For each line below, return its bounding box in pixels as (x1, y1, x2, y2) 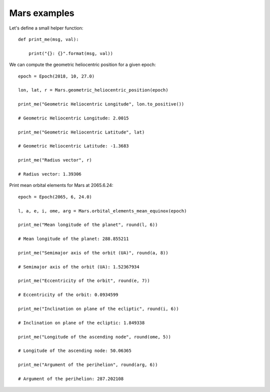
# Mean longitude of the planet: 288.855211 (18, 236, 129, 242)
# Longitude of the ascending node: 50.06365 (18, 348, 132, 353)
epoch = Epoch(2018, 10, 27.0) (18, 73, 95, 79)
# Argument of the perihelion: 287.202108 (18, 375, 124, 381)
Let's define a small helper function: (9, 25, 83, 31)
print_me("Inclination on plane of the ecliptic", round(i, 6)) (18, 306, 179, 311)
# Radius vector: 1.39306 (18, 171, 82, 177)
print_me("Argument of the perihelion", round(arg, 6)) (18, 362, 158, 367)
